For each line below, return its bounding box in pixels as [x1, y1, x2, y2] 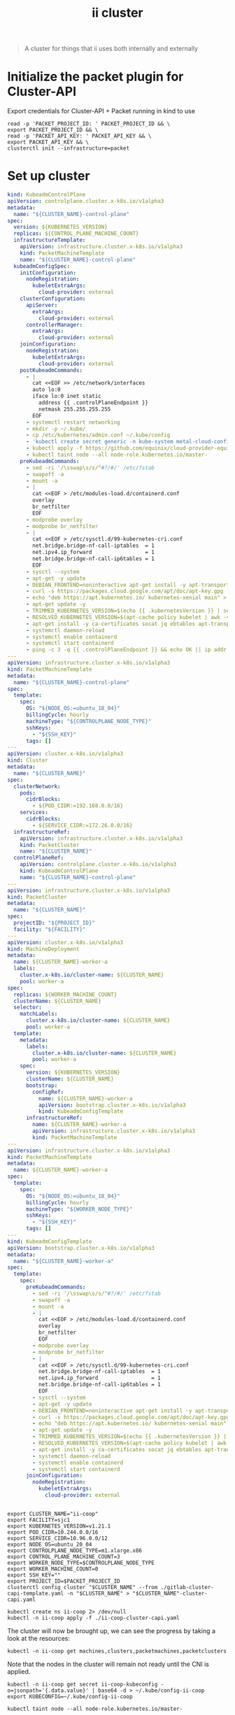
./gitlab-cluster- [160, 1584, 215, 1591]
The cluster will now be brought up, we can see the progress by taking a [7, 1626, 215, 1635]
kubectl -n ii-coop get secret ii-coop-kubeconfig [7, 1681, 158, 1688]
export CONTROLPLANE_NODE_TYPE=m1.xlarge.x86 [7, 1547, 142, 1554]
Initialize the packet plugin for [7, 69, 184, 85]
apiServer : [25, 301, 58, 308]
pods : [20, 789, 36, 797]
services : [20, 809, 49, 816]
